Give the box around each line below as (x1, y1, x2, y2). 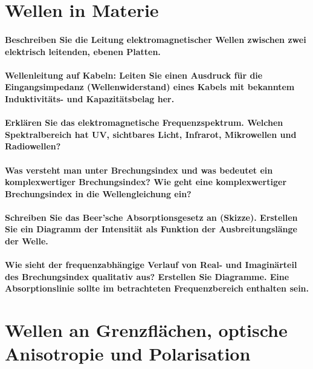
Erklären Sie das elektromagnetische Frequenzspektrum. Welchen (5, 116, 283, 129)
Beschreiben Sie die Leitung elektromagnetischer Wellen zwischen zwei (5, 33, 306, 45)
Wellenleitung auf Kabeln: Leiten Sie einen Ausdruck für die (5, 68, 263, 81)
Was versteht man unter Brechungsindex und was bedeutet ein (5, 163, 273, 176)
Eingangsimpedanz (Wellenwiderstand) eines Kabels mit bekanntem (5, 80, 295, 93)
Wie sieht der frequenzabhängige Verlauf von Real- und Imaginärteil (5, 258, 297, 271)
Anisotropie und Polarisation (5, 341, 251, 366)
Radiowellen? (5, 140, 61, 152)
